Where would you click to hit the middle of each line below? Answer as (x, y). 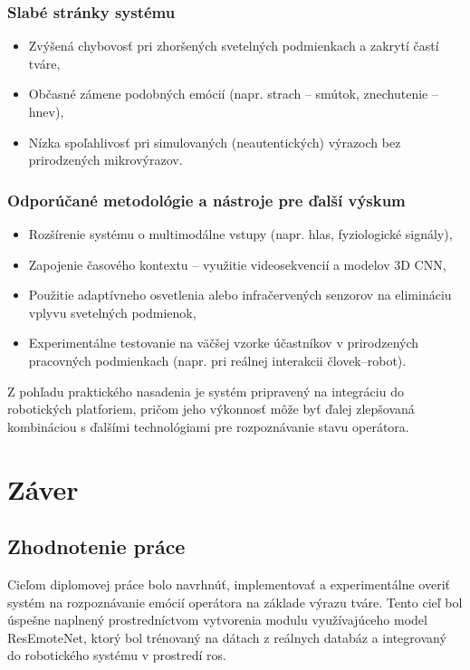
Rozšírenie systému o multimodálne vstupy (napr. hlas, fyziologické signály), (240, 234)
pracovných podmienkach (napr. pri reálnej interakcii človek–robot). (217, 360)
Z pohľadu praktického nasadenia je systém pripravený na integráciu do (206, 391)
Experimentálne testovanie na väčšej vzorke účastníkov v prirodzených (224, 343)
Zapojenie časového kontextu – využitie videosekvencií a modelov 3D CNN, (237, 264)
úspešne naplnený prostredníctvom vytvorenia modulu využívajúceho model (217, 620)
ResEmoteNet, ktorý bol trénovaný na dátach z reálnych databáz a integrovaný (227, 637)
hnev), (46, 111)
